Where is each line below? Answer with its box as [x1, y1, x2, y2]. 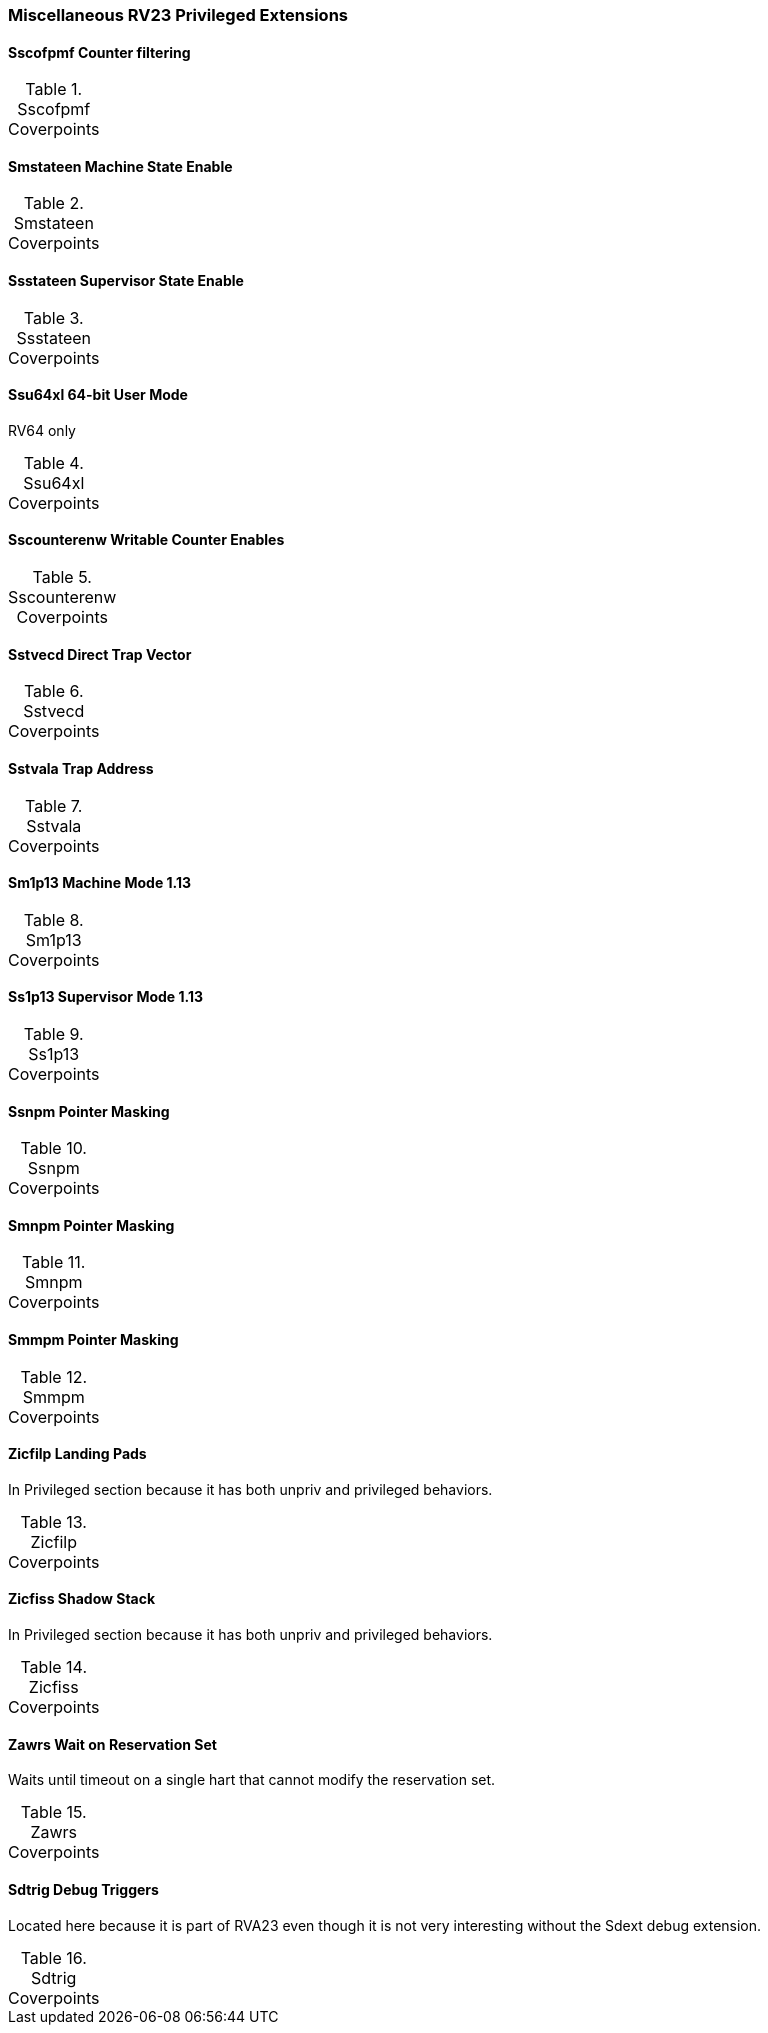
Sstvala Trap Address [8, 759, 154, 777]
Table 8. [23, 909, 84, 930]
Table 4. [23, 452, 84, 473]
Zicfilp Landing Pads [8, 1445, 147, 1463]
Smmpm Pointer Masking [8, 1331, 179, 1349]
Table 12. [20, 1366, 87, 1387]
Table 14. [20, 1657, 88, 1678]
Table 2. [23, 193, 84, 214]
